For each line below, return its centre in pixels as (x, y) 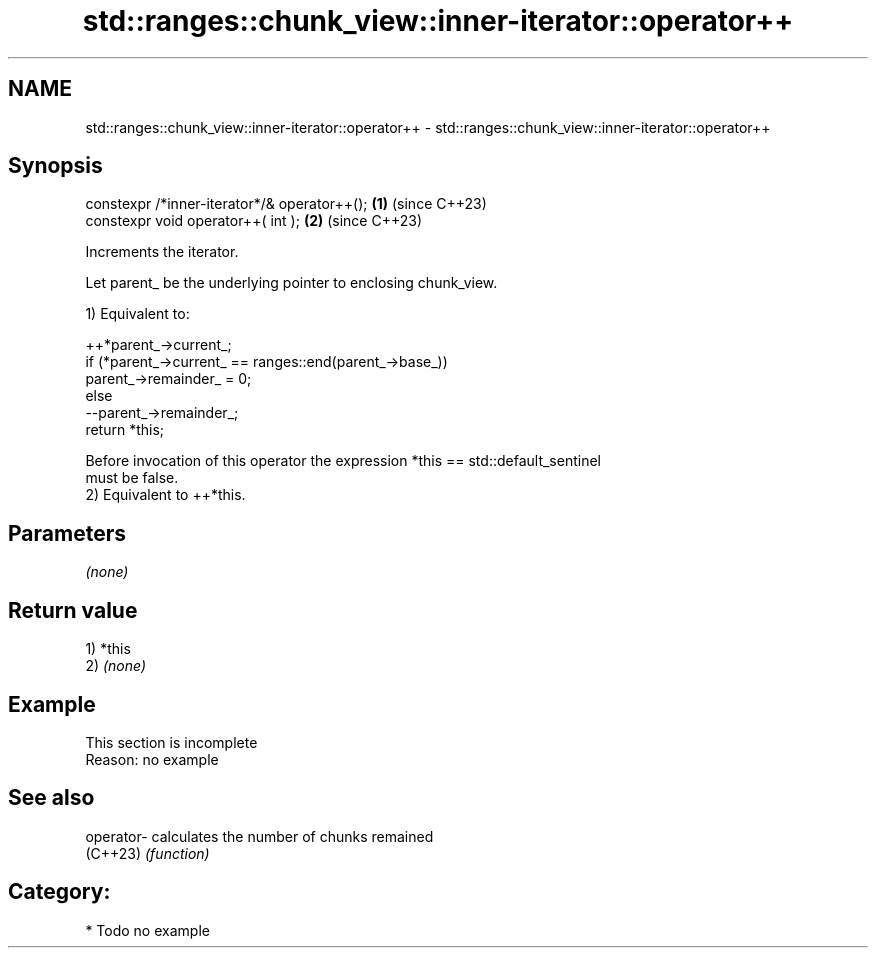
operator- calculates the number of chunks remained (259, 836)
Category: (59, 892)
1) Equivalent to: (137, 314)
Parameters (67, 533)
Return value (73, 610)
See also (51, 798)
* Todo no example (147, 930)
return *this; (125, 430)
